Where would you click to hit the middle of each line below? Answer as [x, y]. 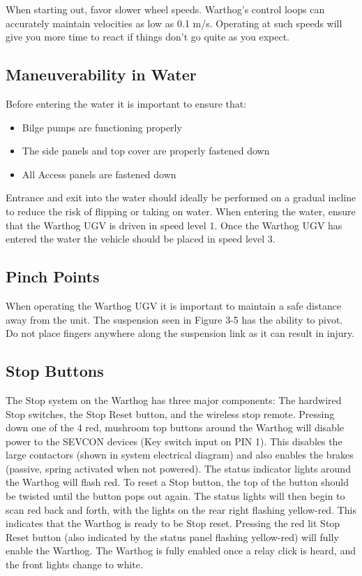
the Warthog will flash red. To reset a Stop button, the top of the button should [177, 482]
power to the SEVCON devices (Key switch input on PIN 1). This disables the [174, 441]
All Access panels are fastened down [99, 174]
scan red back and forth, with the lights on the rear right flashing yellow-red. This [181, 509]
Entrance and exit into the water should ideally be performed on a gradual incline [181, 197]
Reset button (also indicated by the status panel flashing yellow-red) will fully [172, 537]
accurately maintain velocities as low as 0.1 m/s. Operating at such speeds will [174, 23]
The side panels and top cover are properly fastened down [146, 151]
